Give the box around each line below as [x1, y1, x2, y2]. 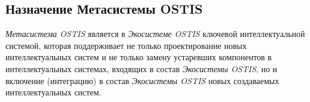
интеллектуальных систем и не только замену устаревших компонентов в [5, 51, 272, 63]
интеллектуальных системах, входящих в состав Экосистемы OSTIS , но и [5, 62, 278, 75]
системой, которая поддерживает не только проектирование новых [5, 39, 247, 51]
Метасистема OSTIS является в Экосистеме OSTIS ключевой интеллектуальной [5, 27, 305, 40]
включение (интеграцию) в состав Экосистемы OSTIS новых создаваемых [5, 74, 279, 86]
